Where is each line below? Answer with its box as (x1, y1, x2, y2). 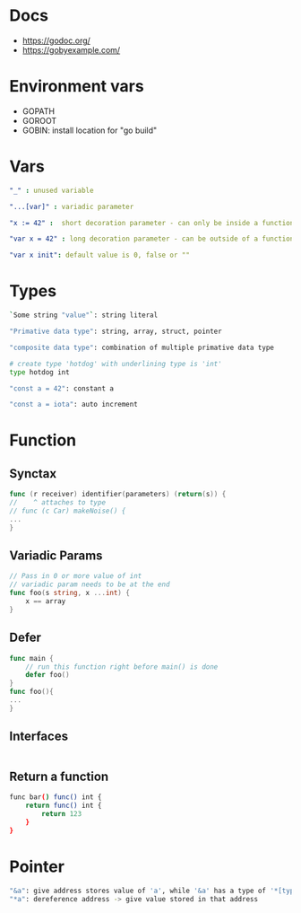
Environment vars (9, 76, 145, 97)
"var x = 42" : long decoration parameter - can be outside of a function (9, 234, 295, 243)
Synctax (9, 466, 56, 481)
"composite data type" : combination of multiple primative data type (9, 343, 275, 352)
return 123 (41, 810, 82, 819)
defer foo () (25, 671, 70, 680)
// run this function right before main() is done (25, 662, 219, 672)
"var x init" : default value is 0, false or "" (9, 250, 191, 260)
